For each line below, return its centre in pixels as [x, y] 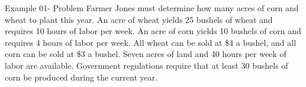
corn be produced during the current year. [81, 77]
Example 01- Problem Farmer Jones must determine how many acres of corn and [152, 8]
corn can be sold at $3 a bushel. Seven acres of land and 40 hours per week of [146, 54]
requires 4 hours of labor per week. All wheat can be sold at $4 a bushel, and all [151, 42]
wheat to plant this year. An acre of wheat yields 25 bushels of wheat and [139, 19]
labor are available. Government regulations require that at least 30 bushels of [146, 65]
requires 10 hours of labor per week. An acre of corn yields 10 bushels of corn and [153, 31]
